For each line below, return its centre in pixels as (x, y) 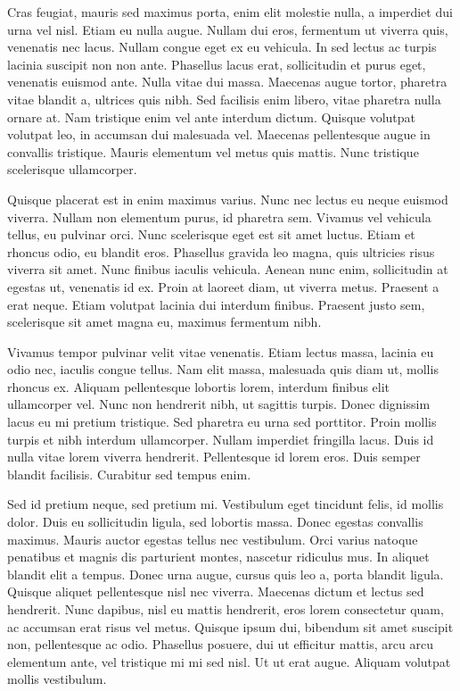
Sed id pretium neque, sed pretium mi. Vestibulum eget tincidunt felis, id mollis (226, 504)
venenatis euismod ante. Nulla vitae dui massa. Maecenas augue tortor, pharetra (227, 82)
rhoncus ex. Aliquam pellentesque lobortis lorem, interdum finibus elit (199, 386)
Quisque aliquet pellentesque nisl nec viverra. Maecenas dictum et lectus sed (216, 591)
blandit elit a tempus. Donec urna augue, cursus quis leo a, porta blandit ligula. (226, 574)
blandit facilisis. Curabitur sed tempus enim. (129, 474)
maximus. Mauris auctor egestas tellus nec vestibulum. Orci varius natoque (213, 539)
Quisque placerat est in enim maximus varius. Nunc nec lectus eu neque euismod (228, 199)
